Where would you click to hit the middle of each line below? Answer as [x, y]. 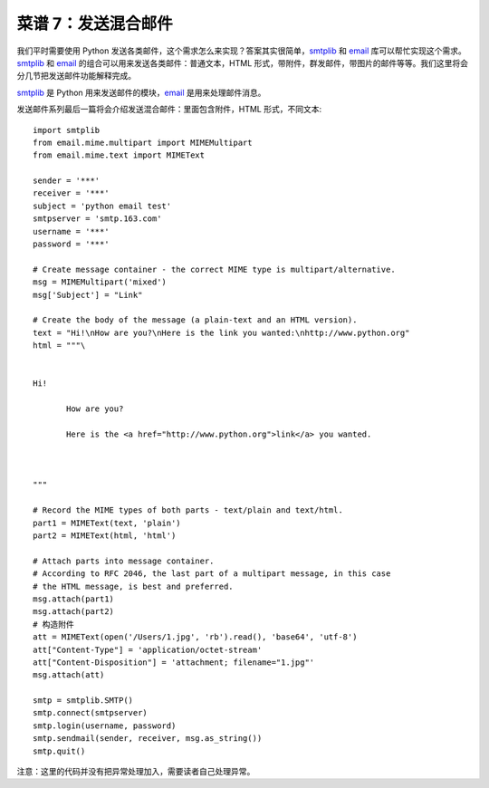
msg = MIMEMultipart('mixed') [100, 282]
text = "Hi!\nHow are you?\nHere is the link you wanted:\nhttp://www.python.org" [221, 332]
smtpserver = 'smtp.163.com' [97, 219]
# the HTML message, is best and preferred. [134, 586]
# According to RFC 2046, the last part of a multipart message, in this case [212, 574]
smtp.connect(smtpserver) [91, 713]
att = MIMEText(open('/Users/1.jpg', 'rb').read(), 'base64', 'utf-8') [195, 637]
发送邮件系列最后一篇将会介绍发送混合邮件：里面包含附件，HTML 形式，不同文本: [169, 110]
